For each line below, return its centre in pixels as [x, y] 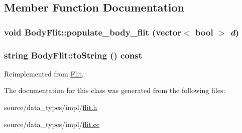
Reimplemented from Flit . [44, 73]
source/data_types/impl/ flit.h [51, 107]
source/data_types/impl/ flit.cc [52, 124]
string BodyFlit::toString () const [73, 55]
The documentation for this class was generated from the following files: [115, 90]
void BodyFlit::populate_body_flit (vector [93, 32]
